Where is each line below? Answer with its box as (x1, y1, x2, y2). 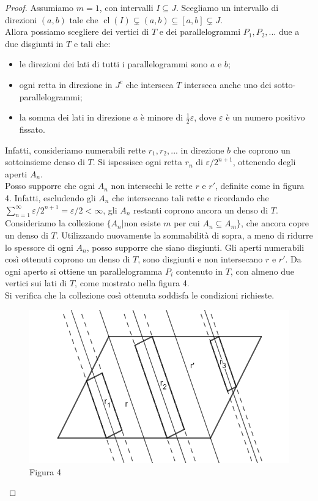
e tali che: (73, 37, 111, 50)
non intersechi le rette (111, 179, 193, 192)
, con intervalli (99, 1, 153, 13)
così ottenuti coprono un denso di (5, 253, 130, 265)
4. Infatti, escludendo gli (5, 191, 96, 204)
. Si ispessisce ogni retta (92, 155, 182, 168)
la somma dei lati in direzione (19, 111, 131, 124)
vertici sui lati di (5, 276, 67, 289)
